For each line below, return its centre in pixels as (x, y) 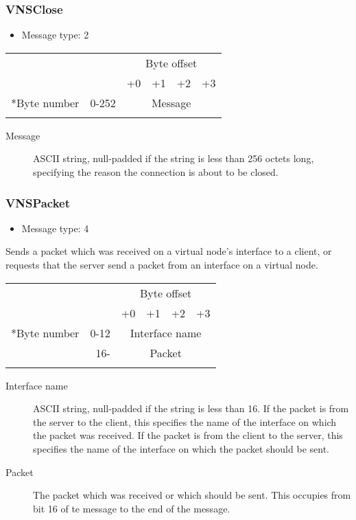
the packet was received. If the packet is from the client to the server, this (188, 435)
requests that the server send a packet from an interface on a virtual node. (162, 264)
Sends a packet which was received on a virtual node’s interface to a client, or (169, 251)
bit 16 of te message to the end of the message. (132, 508)
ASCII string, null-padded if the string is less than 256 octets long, (174, 158)
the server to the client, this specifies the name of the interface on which (185, 421)
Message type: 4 (55, 228)
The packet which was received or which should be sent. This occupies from (192, 495)
